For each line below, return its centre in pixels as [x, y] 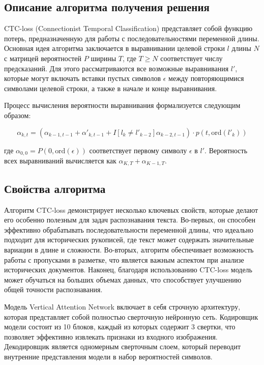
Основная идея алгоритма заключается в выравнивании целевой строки [114, 48]
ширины [104, 58]
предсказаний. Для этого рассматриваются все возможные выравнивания [116, 68]
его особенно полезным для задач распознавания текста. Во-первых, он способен [130, 220]
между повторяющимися [206, 78]
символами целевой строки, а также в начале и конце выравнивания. [111, 88]
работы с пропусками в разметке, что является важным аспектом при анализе [124, 259]
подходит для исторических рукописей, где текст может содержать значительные [129, 240]
